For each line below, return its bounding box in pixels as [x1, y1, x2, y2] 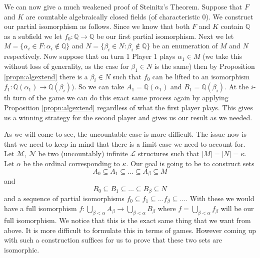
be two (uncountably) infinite [38, 148, 128, 159]
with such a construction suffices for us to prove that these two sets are [4, 235, 222, 245]
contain [220, 21, 243, 31]
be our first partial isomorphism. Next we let [96, 30, 234, 41]
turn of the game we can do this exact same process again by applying [12, 92, 228, 103]
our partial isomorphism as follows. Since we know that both [4, 21, 190, 31]
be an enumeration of [152, 40, 218, 51]
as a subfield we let [4, 30, 62, 41]
